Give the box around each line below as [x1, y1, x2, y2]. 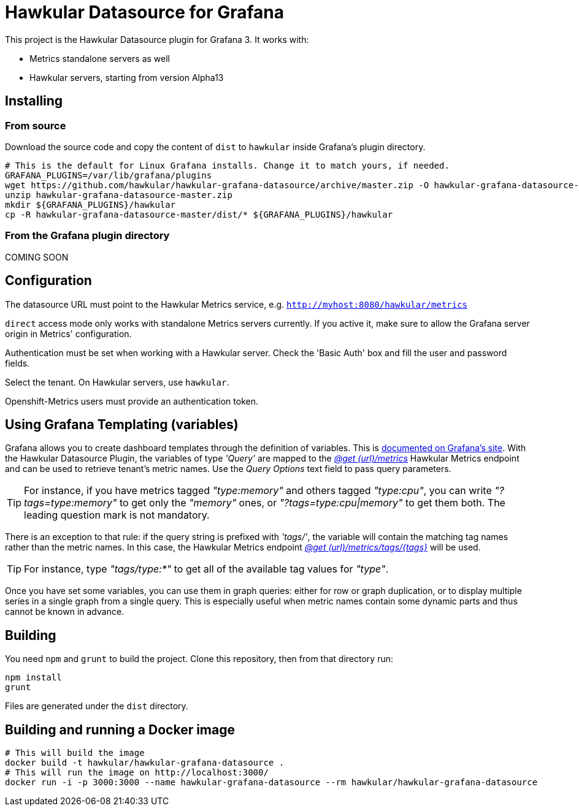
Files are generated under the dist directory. [5, 701, 188, 712]
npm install [5, 672, 62, 683]
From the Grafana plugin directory [5, 229, 170, 242]
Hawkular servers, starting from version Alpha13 [29, 72, 224, 83]
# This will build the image [5, 748, 145, 758]
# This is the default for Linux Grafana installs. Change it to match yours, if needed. [5, 160, 450, 170]
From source [5, 119, 66, 132]
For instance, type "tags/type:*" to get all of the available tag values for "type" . [24, 563, 388, 576]
